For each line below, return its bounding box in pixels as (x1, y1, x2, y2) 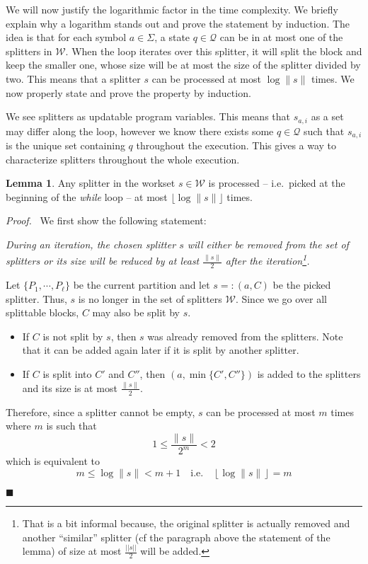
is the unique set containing (6, 138, 125, 153)
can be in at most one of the (219, 30, 343, 45)
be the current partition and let (73, 277, 210, 292)
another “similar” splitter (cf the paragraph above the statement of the (22, 529, 330, 544)
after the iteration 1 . (225, 251, 310, 268)
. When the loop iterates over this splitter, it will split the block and (65, 43, 362, 58)
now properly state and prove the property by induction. (6, 85, 251, 100)
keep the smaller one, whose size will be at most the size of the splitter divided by (6, 57, 361, 72)
